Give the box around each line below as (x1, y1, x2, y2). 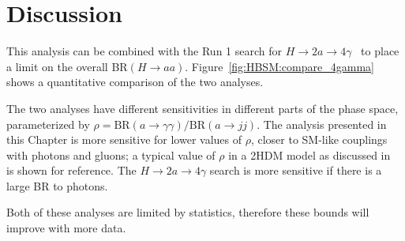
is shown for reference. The (6, 162, 137, 179)
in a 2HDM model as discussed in (228, 146, 391, 163)
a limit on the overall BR (6, 58, 128, 74)
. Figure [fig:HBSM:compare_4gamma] (185, 58, 374, 74)
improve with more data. (6, 220, 126, 236)
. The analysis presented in (257, 115, 387, 132)
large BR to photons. (6, 177, 108, 194)
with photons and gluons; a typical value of (6, 146, 216, 163)
